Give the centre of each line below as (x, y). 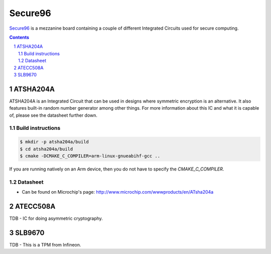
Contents (19, 37)
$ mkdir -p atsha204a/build (54, 142)
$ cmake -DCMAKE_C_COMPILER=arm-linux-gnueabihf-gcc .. (90, 156)
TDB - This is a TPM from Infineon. (45, 244)
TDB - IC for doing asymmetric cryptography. (56, 218)
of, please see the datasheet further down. (53, 115)
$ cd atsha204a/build (46, 149)
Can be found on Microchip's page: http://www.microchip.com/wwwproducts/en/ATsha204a (118, 192)
